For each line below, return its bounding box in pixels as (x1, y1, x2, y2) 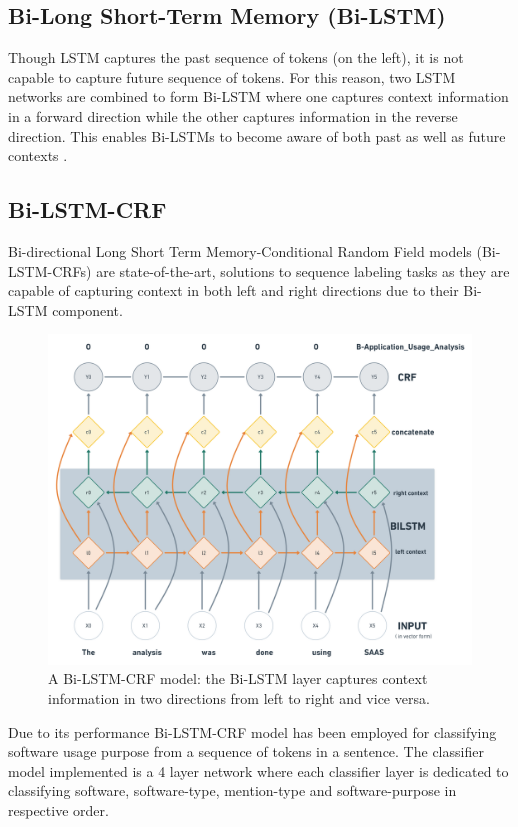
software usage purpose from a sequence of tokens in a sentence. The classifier (8, 741, 484, 762)
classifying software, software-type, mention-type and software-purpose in (8, 780, 457, 801)
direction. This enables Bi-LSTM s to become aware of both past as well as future (8, 125, 506, 146)
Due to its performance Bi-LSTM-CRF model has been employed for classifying (8, 721, 497, 742)
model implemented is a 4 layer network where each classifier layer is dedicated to (8, 760, 509, 781)
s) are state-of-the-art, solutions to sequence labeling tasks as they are (80, 260, 510, 281)
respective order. (8, 799, 109, 820)
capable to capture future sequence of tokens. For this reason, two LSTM (8, 66, 456, 87)
